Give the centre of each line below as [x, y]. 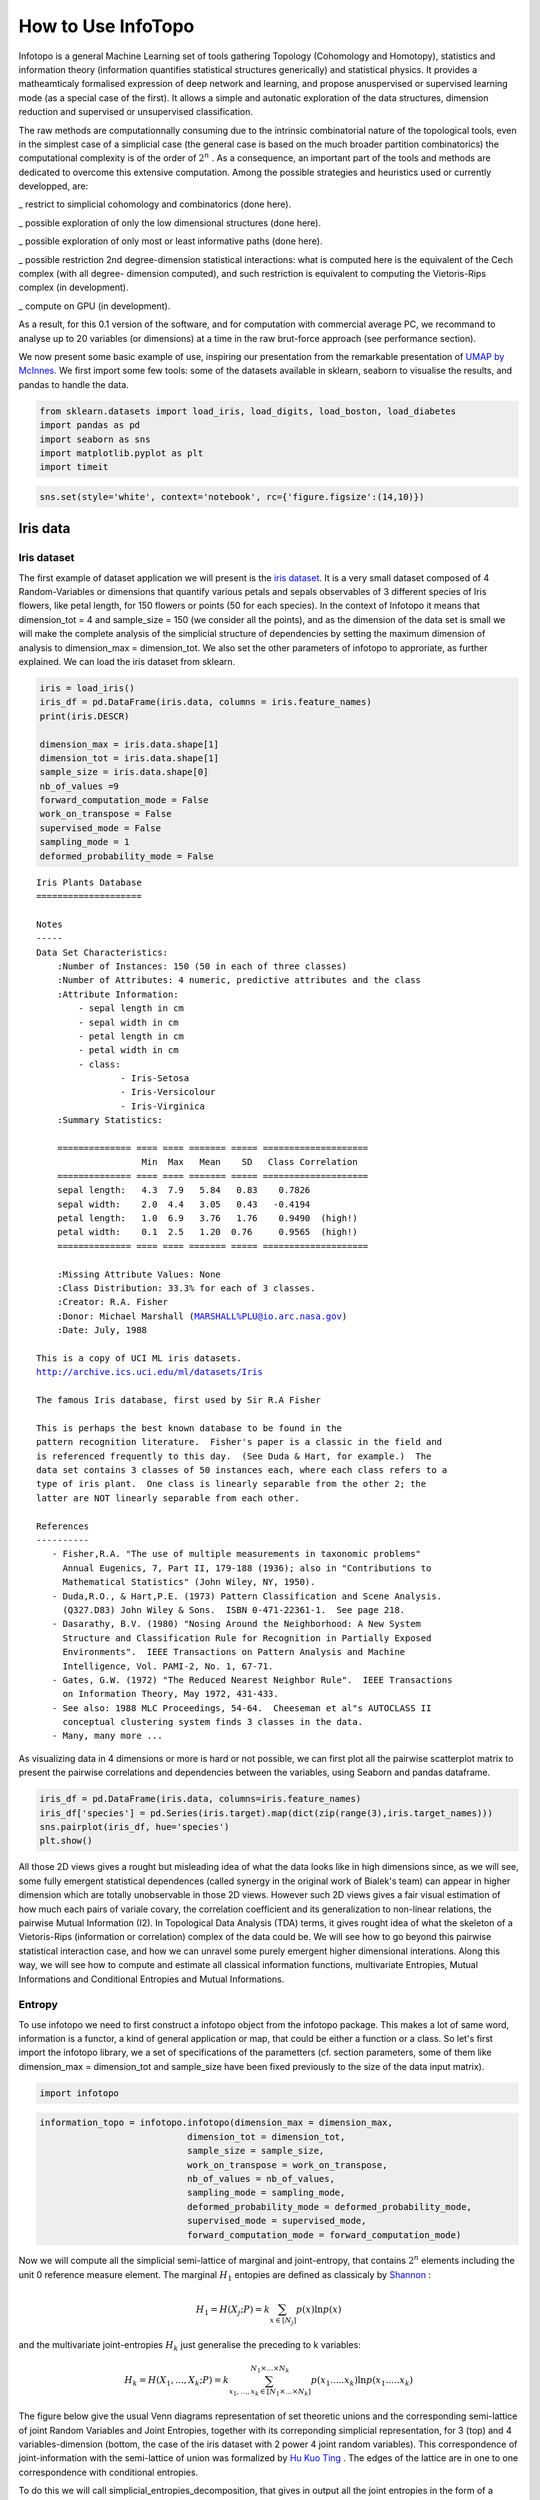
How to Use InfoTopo [106, 26]
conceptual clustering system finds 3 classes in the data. [213, 1722]
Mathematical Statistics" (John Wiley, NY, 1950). [189, 1582]
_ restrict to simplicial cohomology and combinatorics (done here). [155, 204]
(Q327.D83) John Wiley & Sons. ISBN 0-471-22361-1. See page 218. [234, 1609]
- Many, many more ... [107, 1736]
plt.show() [66, 1841]
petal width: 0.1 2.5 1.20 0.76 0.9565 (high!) [207, 1232]
